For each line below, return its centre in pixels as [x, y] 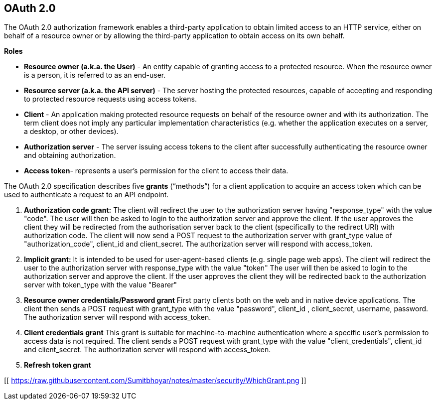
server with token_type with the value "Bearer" [100, 285]
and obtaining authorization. [70, 155]
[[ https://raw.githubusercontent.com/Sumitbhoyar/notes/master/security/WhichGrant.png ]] [155, 381]
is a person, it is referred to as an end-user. [95, 75]
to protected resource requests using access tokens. [110, 99]
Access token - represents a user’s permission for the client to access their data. [156, 171]
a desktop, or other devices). [71, 132]
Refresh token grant [58, 365]
